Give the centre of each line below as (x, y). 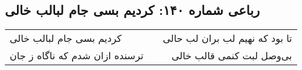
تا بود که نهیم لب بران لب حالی (227, 38)
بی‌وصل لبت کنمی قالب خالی (232, 56)
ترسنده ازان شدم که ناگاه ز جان (77, 56)
